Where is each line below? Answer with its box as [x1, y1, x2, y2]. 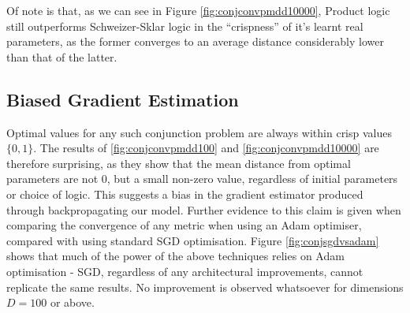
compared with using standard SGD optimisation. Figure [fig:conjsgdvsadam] [6, 232, 379, 248]
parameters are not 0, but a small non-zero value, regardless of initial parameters [6, 170, 398, 187]
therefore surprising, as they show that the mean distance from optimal [6, 155, 351, 171]
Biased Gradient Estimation [6, 87, 239, 111]
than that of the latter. [6, 48, 117, 65]
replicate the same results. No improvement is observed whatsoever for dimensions [6, 278, 404, 295]
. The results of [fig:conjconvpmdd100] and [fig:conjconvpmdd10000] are [33, 140, 379, 156]
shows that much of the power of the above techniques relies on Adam [6, 248, 345, 264]
